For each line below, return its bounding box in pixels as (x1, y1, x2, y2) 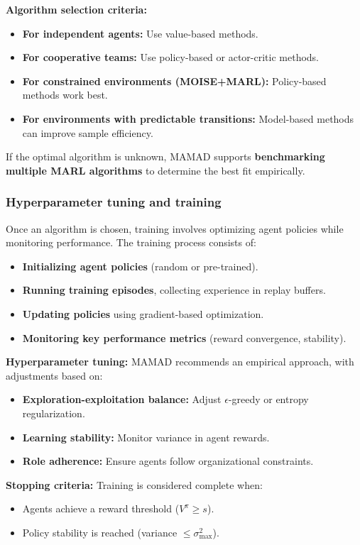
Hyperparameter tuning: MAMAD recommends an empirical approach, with (6, 354, 354, 369)
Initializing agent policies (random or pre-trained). (22, 258, 258, 273)
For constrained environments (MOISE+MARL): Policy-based (22, 73, 327, 88)
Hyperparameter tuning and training (6, 193, 222, 211)
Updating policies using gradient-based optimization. (22, 306, 264, 321)
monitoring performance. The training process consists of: (6, 235, 256, 250)
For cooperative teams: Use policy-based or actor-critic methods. (22, 50, 320, 65)
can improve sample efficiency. (22, 125, 153, 140)
